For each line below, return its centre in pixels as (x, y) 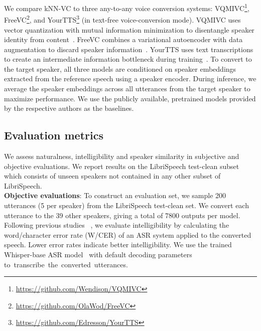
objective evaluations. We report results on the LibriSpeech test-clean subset (122, 166)
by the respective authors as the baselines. (69, 108)
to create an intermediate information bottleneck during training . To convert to (128, 59)
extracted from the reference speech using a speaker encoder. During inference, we (130, 78)
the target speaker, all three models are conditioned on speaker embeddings (120, 68)
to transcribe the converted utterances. (66, 264)
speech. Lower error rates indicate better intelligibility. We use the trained (118, 244)
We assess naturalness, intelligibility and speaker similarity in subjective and (122, 156)
